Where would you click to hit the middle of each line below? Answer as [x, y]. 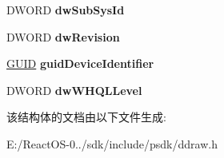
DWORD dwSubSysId [66, 10]
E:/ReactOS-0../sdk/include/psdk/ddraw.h [112, 143]
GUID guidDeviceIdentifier [80, 63]
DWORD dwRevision [63, 36]
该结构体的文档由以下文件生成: [86, 117]
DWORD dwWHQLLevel [74, 90]
